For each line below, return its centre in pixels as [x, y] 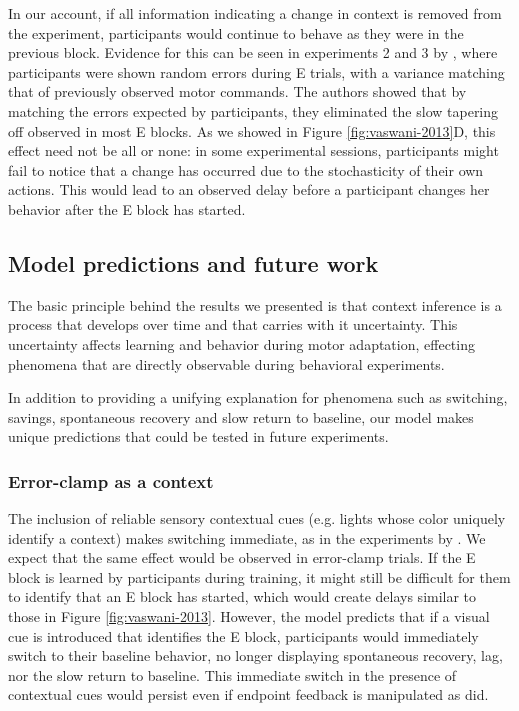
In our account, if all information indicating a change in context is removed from [255, 13]
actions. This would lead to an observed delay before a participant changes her [249, 189]
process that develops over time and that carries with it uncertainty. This [233, 324]
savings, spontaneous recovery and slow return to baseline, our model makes [241, 416]
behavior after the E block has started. [127, 208]
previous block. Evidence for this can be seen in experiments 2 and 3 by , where [253, 52]
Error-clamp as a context [111, 480]
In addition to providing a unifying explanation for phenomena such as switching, [258, 397]
